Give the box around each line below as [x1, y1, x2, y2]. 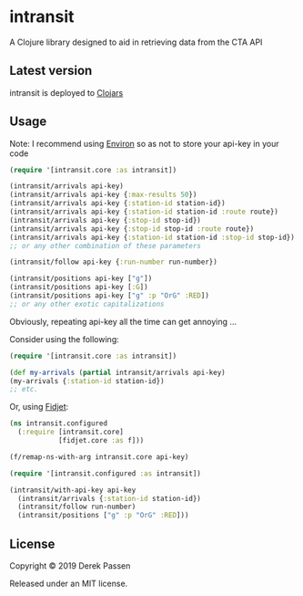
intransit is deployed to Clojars [9, 87, 124, 98]
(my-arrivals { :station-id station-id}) [9, 376, 166, 385]
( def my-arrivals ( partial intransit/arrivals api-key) [9, 368, 226, 377]
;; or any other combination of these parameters [9, 241, 202, 250]
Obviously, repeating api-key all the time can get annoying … [9, 316, 237, 327]
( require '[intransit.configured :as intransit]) [9, 468, 202, 478]
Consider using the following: [9, 333, 120, 344]
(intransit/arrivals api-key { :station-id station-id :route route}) [9, 207, 279, 216]
